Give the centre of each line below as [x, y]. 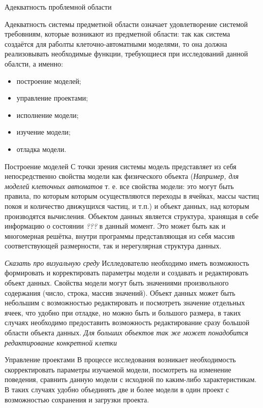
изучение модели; [43, 132]
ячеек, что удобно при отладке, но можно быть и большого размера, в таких [123, 312]
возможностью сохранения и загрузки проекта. [77, 399]
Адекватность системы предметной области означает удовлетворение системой [126, 24]
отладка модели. [41, 149]
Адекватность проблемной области [58, 7]
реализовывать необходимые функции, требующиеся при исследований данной [126, 54]
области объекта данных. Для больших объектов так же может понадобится [126, 333]
